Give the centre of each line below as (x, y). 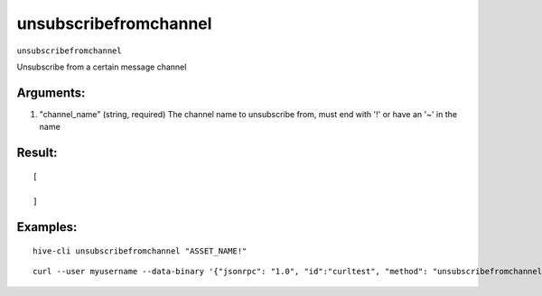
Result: (37, 153)
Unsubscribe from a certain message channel (102, 67)
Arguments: (51, 92)
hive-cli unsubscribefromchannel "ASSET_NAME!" (140, 251)
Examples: (47, 227)
